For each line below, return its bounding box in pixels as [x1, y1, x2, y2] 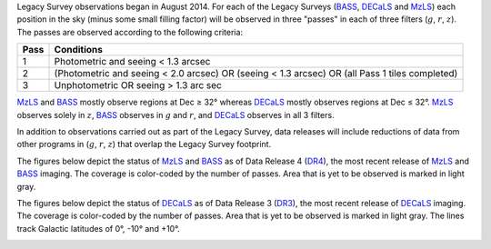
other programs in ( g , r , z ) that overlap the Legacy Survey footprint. [16, 139, 272, 150]
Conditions [54, 44, 104, 56]
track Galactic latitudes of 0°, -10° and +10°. [16, 223, 180, 234]
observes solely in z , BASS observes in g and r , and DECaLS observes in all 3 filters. [16, 109, 336, 120]
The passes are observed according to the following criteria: [16, 26, 244, 37]
